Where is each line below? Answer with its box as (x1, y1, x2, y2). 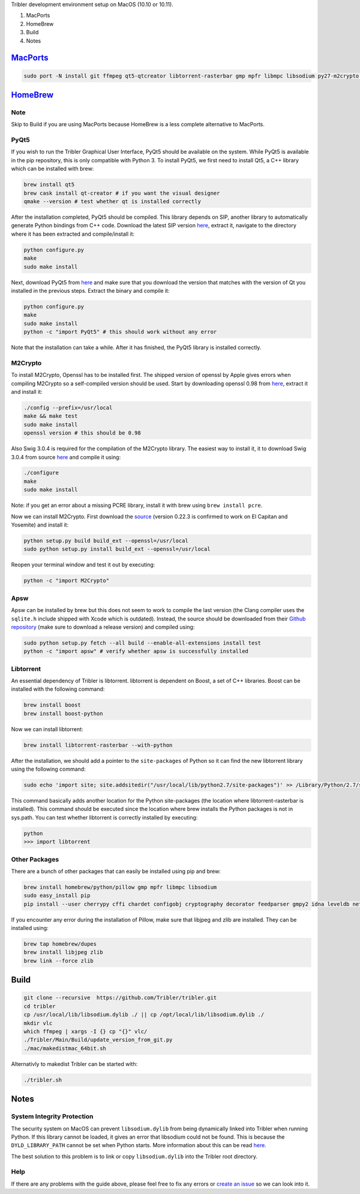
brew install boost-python (23, 710, 103, 717)
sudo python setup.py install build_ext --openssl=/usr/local (23, 546, 211, 553)
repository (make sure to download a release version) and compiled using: (11, 623, 195, 631)
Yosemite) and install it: (11, 521, 69, 528)
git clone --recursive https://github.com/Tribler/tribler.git (23, 994, 217, 1001)
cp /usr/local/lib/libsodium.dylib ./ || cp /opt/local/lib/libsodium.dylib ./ (23, 1011, 265, 1018)
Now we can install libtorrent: (11, 725, 83, 733)
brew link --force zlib (23, 957, 94, 964)
